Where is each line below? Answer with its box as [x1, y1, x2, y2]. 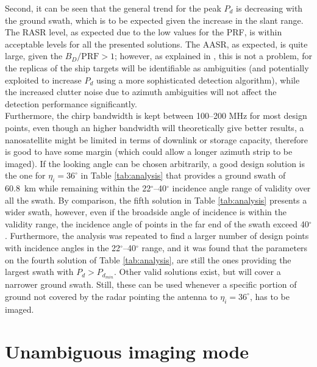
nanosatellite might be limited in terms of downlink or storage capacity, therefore [5, 133, 308, 146]
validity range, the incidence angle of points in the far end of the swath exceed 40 [5, 217, 309, 230]
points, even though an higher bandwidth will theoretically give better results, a [5, 121, 304, 134]
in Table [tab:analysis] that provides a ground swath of [80, 169, 286, 182]
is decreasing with [236, 2, 303, 14]
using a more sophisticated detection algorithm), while [96, 73, 300, 86]
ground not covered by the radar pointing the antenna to [5, 290, 218, 302]
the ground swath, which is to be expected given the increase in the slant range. [5, 13, 304, 26]
